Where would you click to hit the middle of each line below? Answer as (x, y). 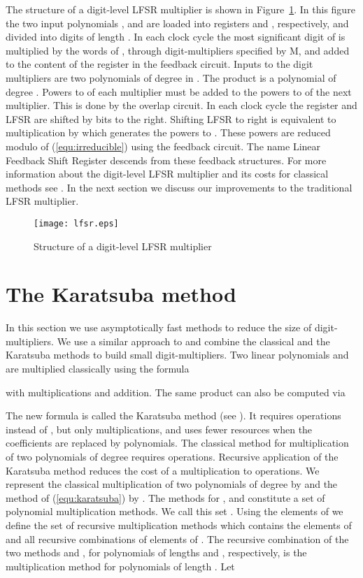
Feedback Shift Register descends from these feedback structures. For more (166, 160)
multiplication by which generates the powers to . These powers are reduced (168, 132)
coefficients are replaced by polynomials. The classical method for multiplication (177, 443)
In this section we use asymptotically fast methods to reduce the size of (159, 327)
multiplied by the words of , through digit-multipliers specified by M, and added (178, 50)
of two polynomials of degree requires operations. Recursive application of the (172, 457)
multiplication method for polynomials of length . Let (120, 566)
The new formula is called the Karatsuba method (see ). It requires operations (173, 416)
